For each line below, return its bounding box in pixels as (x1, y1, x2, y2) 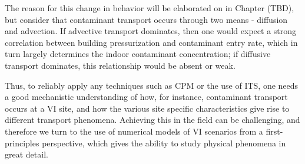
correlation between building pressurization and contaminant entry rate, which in (5, 36, 298, 48)
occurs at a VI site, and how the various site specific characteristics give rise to (5, 102, 290, 114)
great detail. (5, 148, 48, 160)
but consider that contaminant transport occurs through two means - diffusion (5, 13, 288, 25)
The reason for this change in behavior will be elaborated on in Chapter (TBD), (5, 2, 294, 14)
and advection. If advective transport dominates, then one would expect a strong (5, 25, 297, 37)
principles (5, 136, 39, 149)
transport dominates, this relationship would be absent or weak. (5, 59, 236, 71)
